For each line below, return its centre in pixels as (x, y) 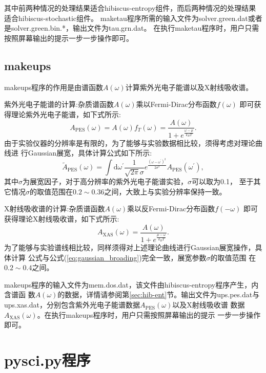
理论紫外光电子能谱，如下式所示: (66, 114)
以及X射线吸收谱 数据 (209, 305)
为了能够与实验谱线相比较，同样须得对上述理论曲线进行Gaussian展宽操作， (130, 247)
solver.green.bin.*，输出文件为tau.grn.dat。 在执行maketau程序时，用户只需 (135, 28)
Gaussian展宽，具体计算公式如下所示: (90, 153)
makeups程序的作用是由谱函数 (54, 87)
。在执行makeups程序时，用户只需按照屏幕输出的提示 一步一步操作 (149, 314)
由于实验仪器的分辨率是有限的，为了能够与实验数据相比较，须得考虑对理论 (130, 142)
